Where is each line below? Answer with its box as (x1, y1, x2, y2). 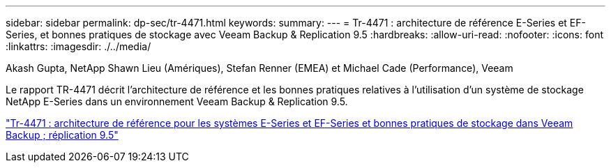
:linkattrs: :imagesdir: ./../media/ (6, 40, 151, 52)
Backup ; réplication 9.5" (6, 129, 119, 141)
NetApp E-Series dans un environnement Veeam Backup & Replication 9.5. (6, 96, 348, 107)
